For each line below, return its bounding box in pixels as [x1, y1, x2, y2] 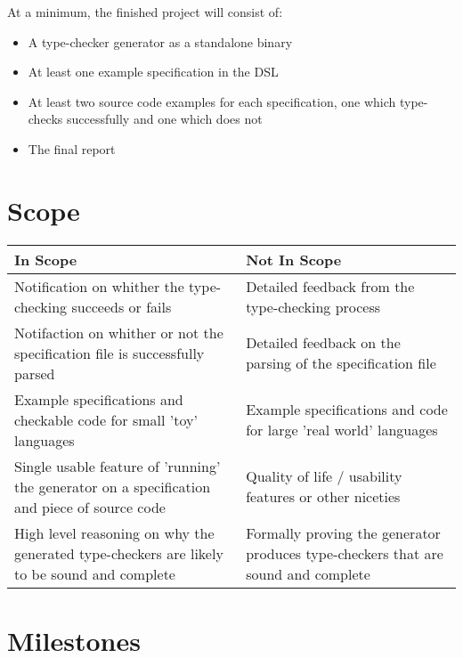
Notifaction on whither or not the [14, 321, 223, 343]
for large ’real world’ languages [246, 419, 438, 441]
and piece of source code [14, 496, 166, 517]
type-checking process [246, 296, 381, 317]
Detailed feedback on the [246, 332, 401, 353]
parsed [14, 362, 55, 384]
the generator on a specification [14, 475, 211, 497]
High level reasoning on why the [14, 522, 215, 543]
